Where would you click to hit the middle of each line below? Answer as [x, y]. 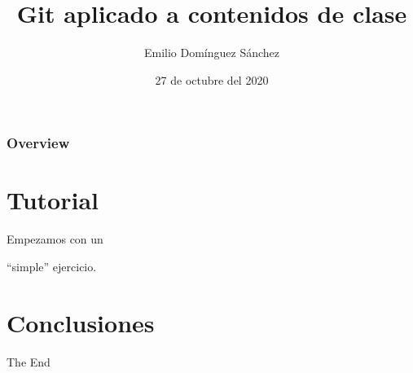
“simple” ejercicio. [52, 266]
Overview [38, 143]
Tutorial [53, 200]
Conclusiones [81, 322]
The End [29, 361]
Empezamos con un [55, 239]
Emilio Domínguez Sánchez [212, 53]
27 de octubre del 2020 [212, 79]
